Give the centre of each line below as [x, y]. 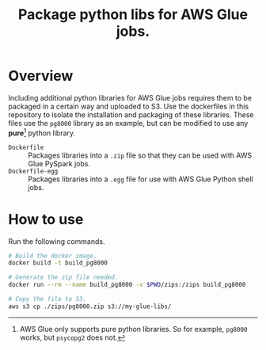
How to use [46, 219]
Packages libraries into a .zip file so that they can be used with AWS [140, 155]
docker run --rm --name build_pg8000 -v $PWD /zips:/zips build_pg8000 [127, 285]
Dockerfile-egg [33, 171]
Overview [41, 76]
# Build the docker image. [53, 256]
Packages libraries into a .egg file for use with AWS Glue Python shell [141, 179]
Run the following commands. [57, 241]
